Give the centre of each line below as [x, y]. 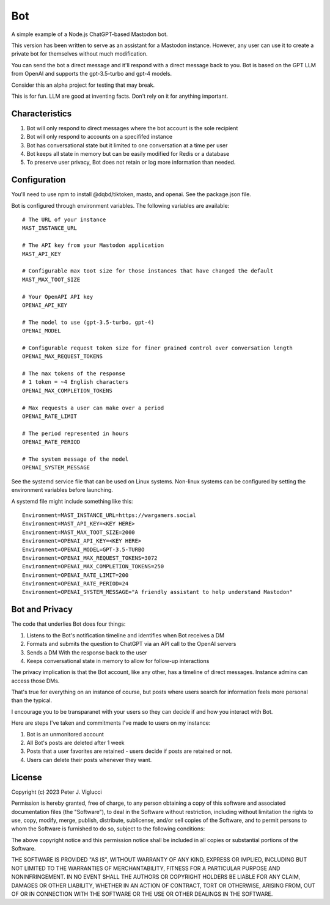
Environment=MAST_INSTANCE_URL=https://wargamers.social [109, 515]
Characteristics [42, 113]
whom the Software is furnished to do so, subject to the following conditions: [108, 829]
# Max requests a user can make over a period [93, 408]
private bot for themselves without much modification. [79, 54]
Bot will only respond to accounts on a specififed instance [100, 137]
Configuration [38, 180]
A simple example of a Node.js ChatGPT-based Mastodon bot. [90, 34]
